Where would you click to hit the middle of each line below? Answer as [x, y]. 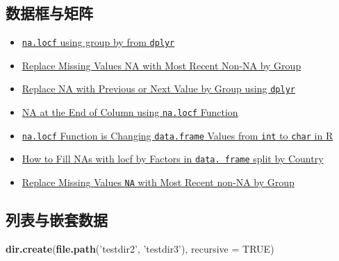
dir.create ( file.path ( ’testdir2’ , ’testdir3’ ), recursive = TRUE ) [140, 248]
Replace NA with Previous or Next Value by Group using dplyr [158, 89]
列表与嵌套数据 [57, 220]
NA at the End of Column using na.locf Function [130, 112]
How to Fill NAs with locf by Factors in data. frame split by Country [173, 159]
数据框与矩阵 [49, 13]
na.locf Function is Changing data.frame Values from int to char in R [177, 135]
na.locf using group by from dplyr [98, 42]
